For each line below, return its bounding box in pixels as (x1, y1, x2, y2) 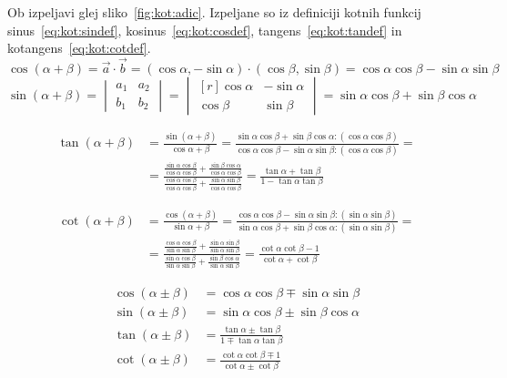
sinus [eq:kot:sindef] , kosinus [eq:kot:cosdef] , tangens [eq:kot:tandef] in (7, 20, 402, 39)
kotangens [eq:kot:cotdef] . (7, 38, 151, 57)
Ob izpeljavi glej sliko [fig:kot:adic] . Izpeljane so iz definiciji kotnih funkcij (7, 3, 421, 21)
